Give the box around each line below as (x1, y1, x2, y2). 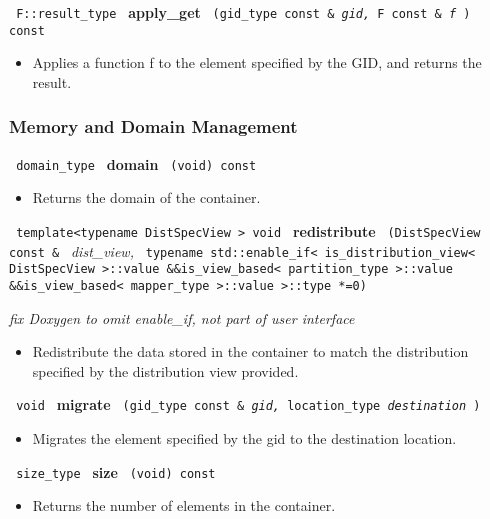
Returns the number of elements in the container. (32, 495, 336, 516)
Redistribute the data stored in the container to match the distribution (32, 341, 469, 362)
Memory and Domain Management (9, 114, 298, 139)
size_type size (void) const (16, 461, 216, 482)
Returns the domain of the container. (32, 187, 261, 208)
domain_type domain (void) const (16, 153, 257, 174)
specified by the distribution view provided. (32, 360, 299, 381)
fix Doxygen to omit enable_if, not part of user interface (9, 307, 355, 328)
